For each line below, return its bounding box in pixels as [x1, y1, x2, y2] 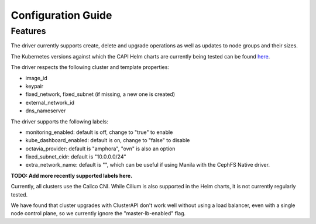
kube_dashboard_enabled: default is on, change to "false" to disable [25, 137, 190, 144]
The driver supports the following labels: [11, 118, 108, 125]
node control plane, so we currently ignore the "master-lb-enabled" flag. [11, 210, 186, 217]
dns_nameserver [25, 107, 66, 114]
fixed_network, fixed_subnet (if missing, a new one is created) [25, 91, 176, 98]
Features [11, 26, 46, 36]
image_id [25, 74, 48, 81]
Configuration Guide [11, 9, 112, 22]
